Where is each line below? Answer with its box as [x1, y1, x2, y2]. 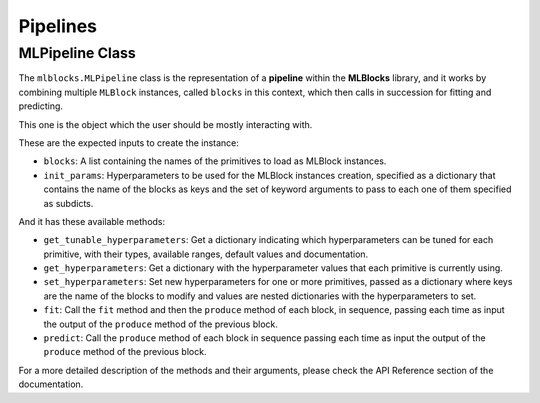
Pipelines [18, 15, 98, 37]
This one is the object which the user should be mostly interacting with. [18, 118, 313, 130]
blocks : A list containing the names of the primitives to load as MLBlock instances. [43, 155, 387, 167]
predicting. [18, 100, 64, 112]
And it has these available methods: [18, 215, 166, 227]
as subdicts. [43, 197, 94, 209]
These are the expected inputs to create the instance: [18, 136, 240, 149]
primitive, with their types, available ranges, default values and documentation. [43, 248, 369, 260]
